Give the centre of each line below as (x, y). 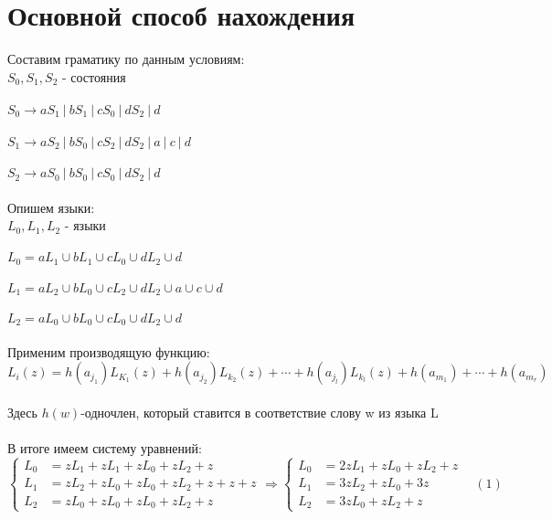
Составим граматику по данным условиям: (126, 59)
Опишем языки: (51, 207)
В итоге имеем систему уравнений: (105, 447)
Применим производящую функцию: (109, 351)
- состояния (94, 76)
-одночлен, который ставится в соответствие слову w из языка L (260, 412)
